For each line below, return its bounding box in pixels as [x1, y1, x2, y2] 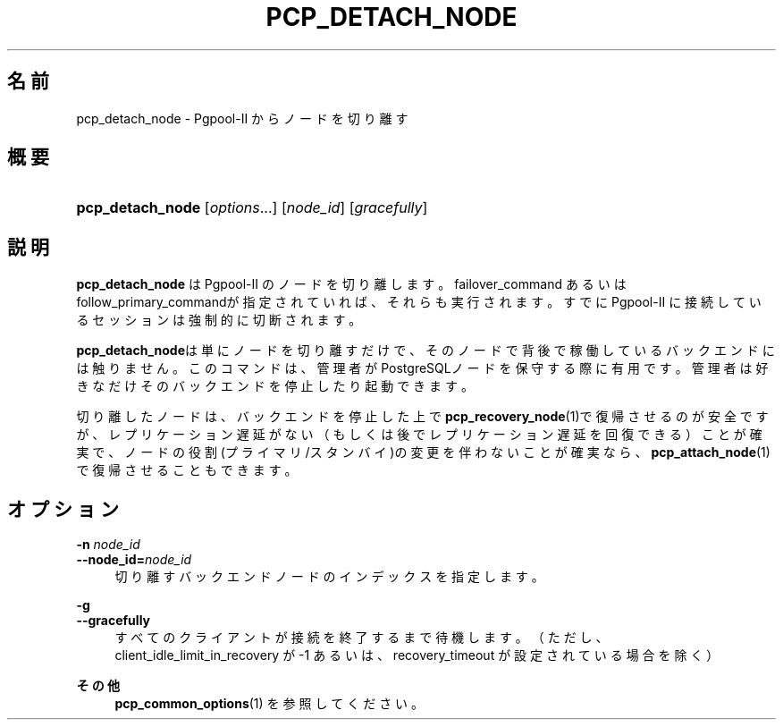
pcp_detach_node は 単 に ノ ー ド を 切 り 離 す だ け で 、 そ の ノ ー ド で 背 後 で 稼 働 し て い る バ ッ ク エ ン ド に [76, 342, 775, 359]
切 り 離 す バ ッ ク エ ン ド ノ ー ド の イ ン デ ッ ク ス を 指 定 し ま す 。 [114, 569, 544, 585]
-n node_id [76, 537, 140, 553]
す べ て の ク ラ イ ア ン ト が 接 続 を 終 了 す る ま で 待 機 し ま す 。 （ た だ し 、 [114, 630, 609, 646]
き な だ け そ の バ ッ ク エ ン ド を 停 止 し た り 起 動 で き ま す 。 [76, 378, 474, 394]
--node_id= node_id [76, 552, 192, 568]
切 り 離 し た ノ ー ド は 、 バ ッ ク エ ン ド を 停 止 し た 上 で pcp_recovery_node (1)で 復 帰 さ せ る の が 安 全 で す [76, 409, 769, 425]
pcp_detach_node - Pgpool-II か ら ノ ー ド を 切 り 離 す [76, 110, 408, 126]
